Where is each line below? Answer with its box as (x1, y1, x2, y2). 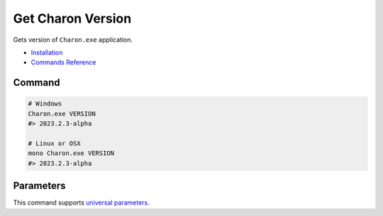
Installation (30, 48, 63, 57)
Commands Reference (30, 58, 96, 67)
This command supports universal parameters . (13, 198, 150, 207)
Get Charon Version (13, 11, 132, 26)
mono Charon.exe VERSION (28, 149, 115, 157)
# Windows (28, 100, 62, 108)
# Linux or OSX (28, 139, 81, 147)
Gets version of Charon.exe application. (13, 35, 133, 44)
